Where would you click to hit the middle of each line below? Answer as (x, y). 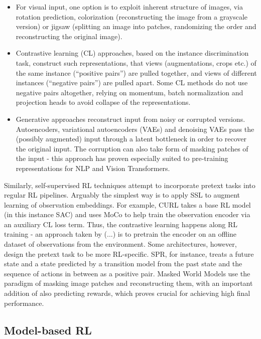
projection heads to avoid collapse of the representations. (103, 102)
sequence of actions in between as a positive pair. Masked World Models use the (127, 273)
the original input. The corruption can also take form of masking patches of (132, 148)
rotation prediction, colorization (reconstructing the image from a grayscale (132, 16)
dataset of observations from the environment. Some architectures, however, (120, 244)
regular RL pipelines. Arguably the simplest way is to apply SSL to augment (122, 195)
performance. (24, 303)
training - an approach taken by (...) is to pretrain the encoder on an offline (120, 234)
